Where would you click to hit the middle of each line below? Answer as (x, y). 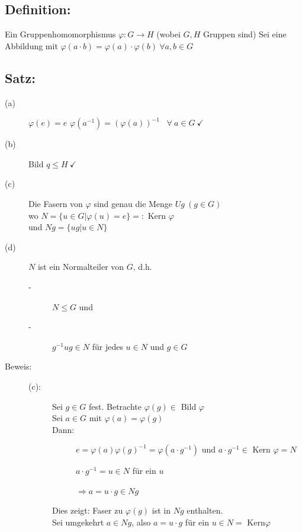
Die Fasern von (56, 203)
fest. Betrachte (115, 406)
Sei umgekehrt (78, 522)
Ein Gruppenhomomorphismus (60, 34)
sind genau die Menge (133, 203)
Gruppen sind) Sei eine (245, 34)
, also (141, 522)
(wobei (168, 34)
